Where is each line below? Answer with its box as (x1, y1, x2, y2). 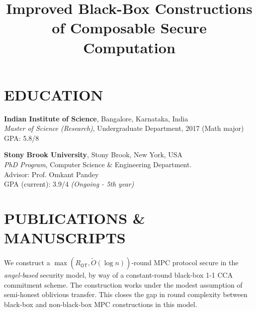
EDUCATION (4, 84, 103, 104)
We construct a (4, 257, 50, 268)
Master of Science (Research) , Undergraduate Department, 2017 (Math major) (4, 123, 244, 133)
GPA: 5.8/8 (4, 132, 39, 143)
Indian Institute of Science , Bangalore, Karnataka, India (4, 113, 188, 123)
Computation (83, 37, 175, 57)
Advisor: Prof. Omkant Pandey (4, 169, 99, 179)
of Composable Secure (52, 17, 207, 38)
